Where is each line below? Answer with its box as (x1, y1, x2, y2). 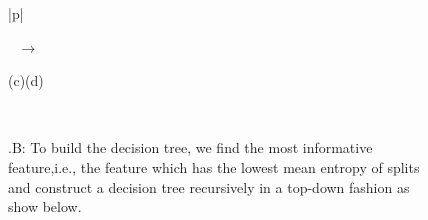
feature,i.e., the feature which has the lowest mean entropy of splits (8, 156, 420, 177)
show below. (8, 196, 82, 217)
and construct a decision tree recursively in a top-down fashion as (8, 176, 410, 197)
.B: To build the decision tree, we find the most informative (8, 137, 373, 158)
